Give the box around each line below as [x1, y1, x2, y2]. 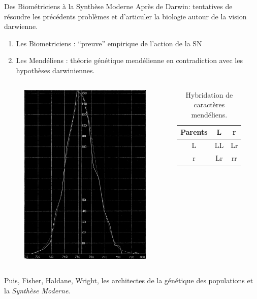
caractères [194, 99, 225, 110]
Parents [180, 127, 208, 137]
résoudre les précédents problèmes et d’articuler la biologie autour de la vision [4, 11, 247, 21]
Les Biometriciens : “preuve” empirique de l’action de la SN [16, 38, 202, 48]
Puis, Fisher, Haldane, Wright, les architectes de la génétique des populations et [4, 275, 253, 285]
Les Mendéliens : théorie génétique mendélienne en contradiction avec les [16, 55, 243, 66]
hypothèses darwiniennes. [16, 65, 95, 75]
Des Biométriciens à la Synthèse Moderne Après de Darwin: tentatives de [4, 1, 233, 11]
